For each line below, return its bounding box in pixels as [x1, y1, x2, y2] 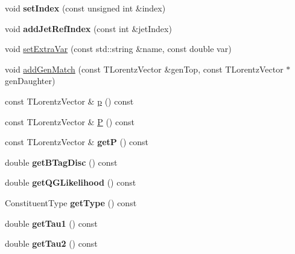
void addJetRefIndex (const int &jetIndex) [5, 22, 172, 34]
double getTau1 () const [5, 217, 98, 229]
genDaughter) [5, 74, 56, 87]
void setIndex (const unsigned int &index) [5, 2, 166, 14]
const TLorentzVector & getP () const [5, 135, 149, 148]
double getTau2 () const [5, 237, 98, 250]
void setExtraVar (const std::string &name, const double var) [5, 42, 232, 55]
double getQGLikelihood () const [5, 176, 136, 189]
